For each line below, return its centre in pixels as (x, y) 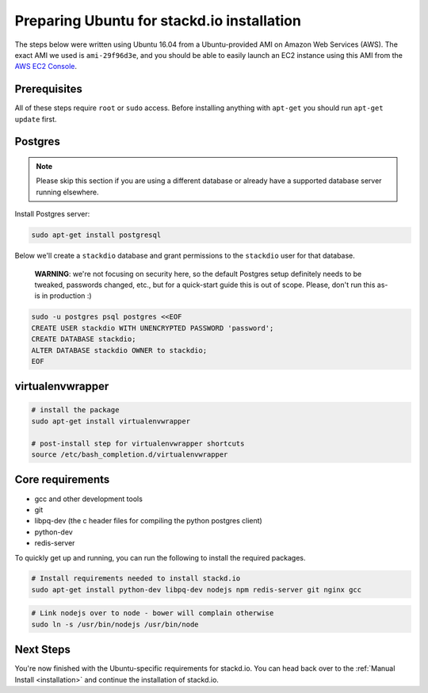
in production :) (67, 296)
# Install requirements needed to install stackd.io (136, 578)
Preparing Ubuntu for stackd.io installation (158, 21)
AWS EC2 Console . (46, 67)
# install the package (75, 410)
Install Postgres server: (52, 214)
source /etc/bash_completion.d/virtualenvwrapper (130, 455)
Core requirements (62, 480)
